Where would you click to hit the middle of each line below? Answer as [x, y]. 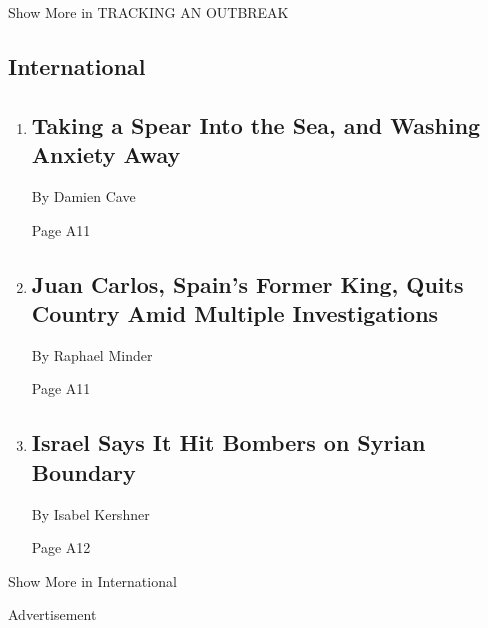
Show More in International [92, 580]
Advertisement [52, 614]
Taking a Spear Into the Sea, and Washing [256, 124]
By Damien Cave [83, 195]
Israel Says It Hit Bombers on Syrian [228, 442]
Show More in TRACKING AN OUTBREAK [148, 12]
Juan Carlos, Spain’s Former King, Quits [247, 283]
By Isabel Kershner [90, 513]
